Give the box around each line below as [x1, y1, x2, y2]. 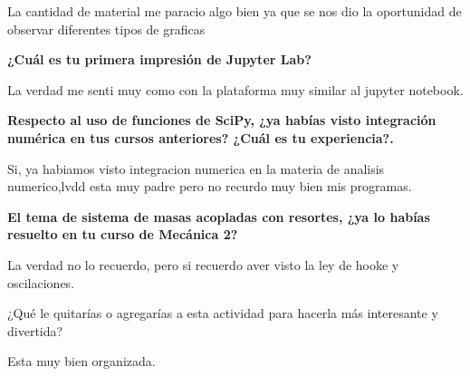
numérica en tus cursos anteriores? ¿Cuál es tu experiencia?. [7, 128, 394, 147]
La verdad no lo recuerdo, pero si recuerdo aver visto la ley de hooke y [7, 255, 399, 274]
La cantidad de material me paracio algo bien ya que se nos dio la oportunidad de [7, 2, 462, 20]
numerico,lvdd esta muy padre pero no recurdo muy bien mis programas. [7, 177, 412, 196]
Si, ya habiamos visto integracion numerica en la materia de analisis [7, 159, 385, 178]
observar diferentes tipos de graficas [7, 19, 206, 38]
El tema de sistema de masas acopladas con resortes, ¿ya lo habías [7, 207, 430, 226]
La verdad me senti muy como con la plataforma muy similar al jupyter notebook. [7, 80, 464, 99]
